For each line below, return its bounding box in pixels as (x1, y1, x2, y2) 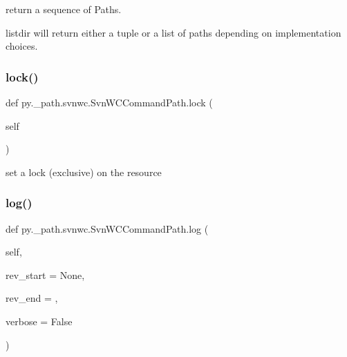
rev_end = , (6, 291, 58, 305)
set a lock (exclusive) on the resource (6, 164, 162, 179)
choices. (6, 39, 38, 53)
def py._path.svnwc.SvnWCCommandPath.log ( (6, 221, 209, 235)
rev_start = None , (6, 267, 85, 282)
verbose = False (6, 313, 73, 328)
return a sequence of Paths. (6, 2, 122, 16)
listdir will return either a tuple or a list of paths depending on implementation (6, 25, 341, 39)
